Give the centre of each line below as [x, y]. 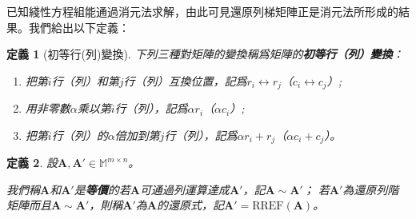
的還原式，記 [190, 205]
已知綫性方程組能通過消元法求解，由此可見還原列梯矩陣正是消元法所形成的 [202, 11]
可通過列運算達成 [184, 189]
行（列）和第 [85, 80]
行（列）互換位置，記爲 [185, 80]
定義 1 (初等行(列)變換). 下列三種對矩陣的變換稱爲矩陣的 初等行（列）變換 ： [205, 54]
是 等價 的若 [102, 189]
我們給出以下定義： [79, 27]
